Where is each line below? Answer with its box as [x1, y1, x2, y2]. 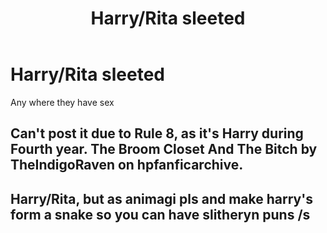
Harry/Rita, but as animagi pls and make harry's [10, 190, 313, 207]
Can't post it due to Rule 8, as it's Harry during [10, 125, 304, 142]
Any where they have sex [10, 96, 115, 108]
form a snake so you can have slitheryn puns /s [10, 206, 311, 223]
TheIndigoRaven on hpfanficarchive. [10, 157, 244, 174]
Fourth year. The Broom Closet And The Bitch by [10, 141, 318, 158]
